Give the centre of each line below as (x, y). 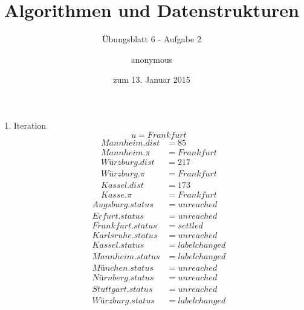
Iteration (30, 125)
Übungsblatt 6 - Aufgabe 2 (152, 39)
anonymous (152, 59)
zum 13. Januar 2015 (152, 79)
